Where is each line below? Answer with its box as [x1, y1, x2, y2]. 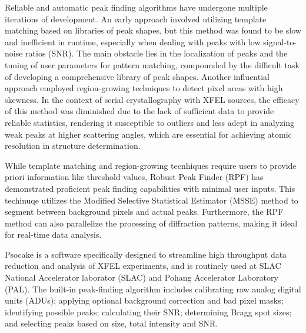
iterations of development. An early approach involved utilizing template [5, 12, 267, 25]
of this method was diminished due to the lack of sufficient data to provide [5, 105, 274, 117]
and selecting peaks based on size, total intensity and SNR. [5, 317, 218, 329]
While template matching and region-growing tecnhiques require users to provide [5, 159, 297, 171]
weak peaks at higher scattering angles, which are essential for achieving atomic [5, 128, 292, 140]
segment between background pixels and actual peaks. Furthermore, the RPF [5, 205, 284, 218]
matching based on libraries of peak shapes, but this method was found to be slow [5, 24, 301, 36]
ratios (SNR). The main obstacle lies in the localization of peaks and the [25, 47, 288, 59]
